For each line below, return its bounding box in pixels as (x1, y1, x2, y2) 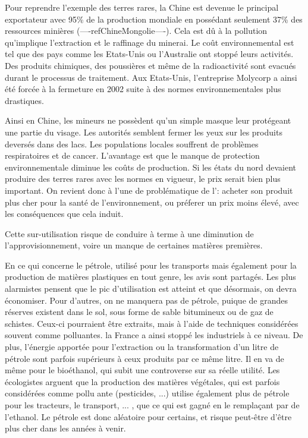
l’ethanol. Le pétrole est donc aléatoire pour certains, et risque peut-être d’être (5, 410, 292, 423)
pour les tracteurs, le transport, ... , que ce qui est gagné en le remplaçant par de (5, 399, 300, 411)
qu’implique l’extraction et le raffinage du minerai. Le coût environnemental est (5, 36, 294, 48)
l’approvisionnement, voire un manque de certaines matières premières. (5, 239, 263, 251)
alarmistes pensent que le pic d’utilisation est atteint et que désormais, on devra (5, 282, 297, 295)
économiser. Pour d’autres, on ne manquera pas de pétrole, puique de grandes (5, 294, 288, 306)
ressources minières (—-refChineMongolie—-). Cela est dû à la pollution (5, 24, 268, 37)
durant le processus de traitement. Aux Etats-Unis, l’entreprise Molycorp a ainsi (5, 71, 297, 83)
